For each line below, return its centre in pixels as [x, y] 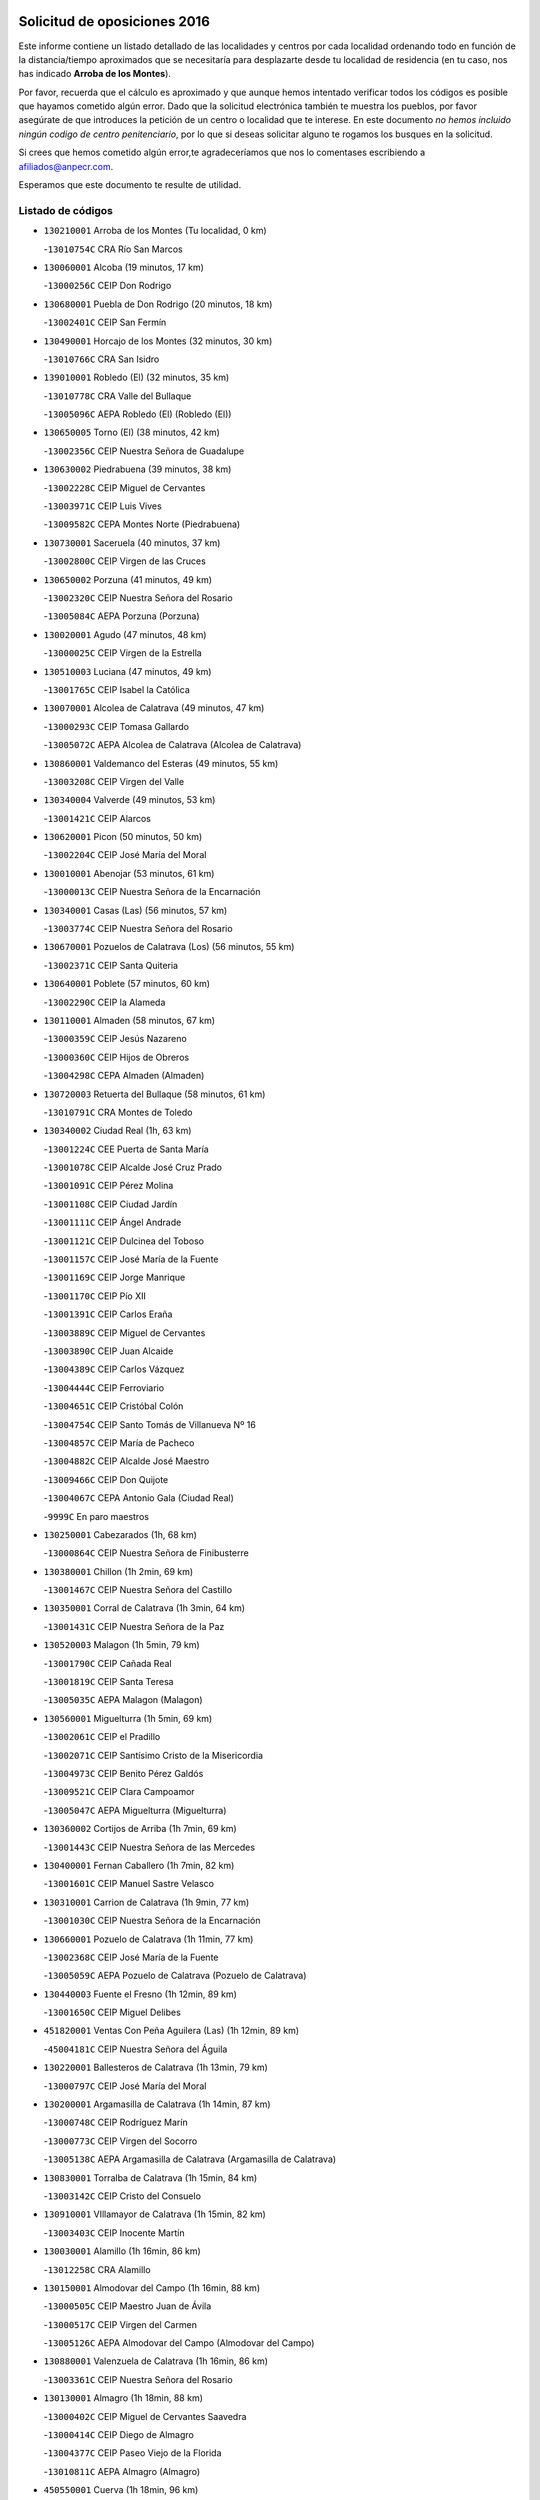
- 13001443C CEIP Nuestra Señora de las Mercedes [149, 1847]
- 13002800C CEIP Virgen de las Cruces [125, 561]
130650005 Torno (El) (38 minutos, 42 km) [131, 432]
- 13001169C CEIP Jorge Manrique [114, 1277]
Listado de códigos [66, 210]
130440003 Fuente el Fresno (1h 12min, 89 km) [140, 1994]
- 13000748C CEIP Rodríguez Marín [116, 2122]
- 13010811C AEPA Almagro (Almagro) [122, 2471]
